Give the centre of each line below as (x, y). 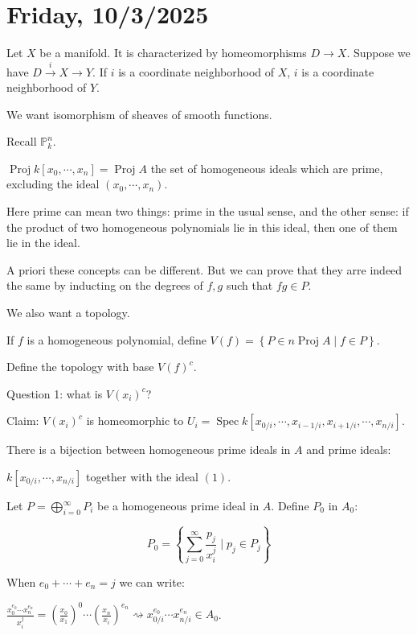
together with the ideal (142, 477)
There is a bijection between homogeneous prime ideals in (149, 449)
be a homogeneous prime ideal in (178, 506)
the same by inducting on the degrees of (105, 285)
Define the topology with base (80, 367)
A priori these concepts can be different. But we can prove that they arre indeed (204, 269)
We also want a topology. (68, 313)
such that (249, 285)
